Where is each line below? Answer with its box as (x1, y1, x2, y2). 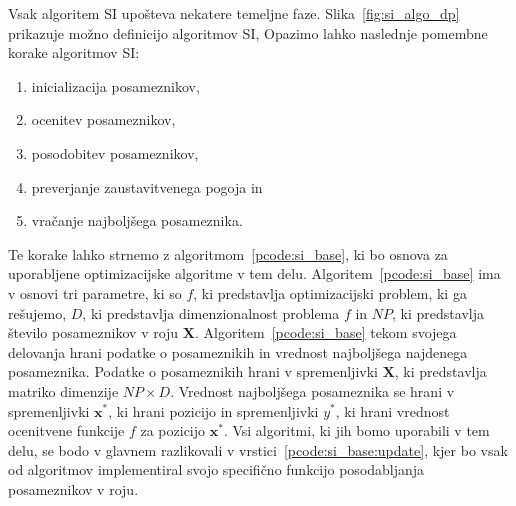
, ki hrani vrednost (335, 400, 450, 421)
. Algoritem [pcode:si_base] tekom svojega (194, 322, 457, 343)
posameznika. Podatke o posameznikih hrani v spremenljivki (8, 361, 378, 382)
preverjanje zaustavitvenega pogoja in (31, 176, 263, 197)
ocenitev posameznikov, (31, 109, 176, 130)
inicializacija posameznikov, (31, 75, 200, 96)
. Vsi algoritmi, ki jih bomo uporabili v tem (223, 420, 490, 441)
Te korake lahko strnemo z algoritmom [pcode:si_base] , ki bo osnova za (8, 243, 448, 264)
